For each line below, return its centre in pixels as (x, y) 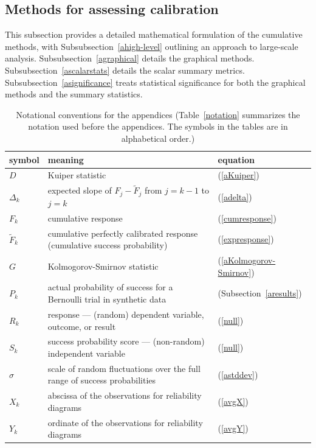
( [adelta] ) (235, 196)
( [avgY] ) (233, 428)
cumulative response (85, 218)
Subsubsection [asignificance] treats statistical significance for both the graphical (155, 82)
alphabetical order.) (158, 138)
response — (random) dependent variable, (126, 314)
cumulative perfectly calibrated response (123, 233)
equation (236, 159)
